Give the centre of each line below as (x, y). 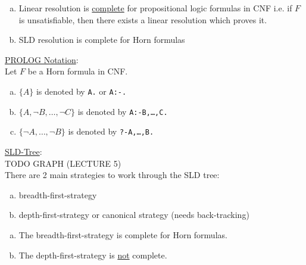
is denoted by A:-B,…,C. (123, 111)
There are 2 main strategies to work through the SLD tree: (112, 175)
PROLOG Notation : (42, 59)
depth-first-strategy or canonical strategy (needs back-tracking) (134, 215)
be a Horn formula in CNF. (78, 71)
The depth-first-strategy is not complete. (93, 255)
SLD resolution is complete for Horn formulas (102, 40)
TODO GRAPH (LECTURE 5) (63, 163)
